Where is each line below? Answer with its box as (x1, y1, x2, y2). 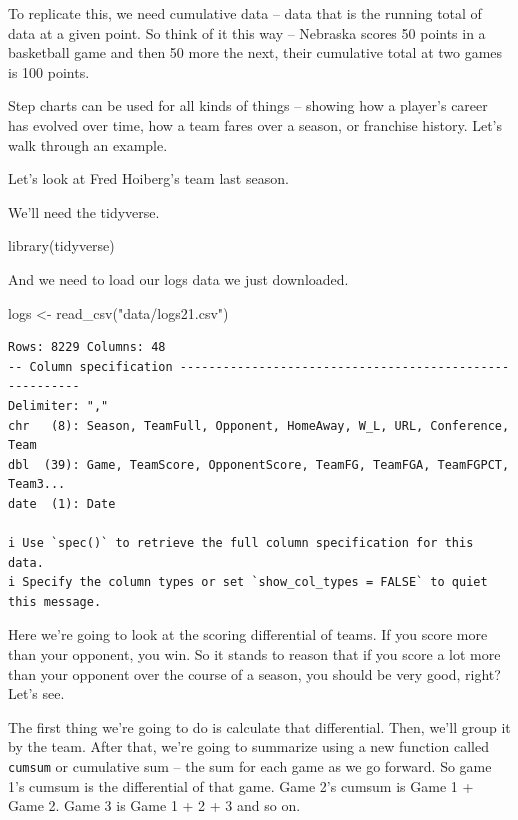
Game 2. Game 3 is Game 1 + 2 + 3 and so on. (8, 795, 301, 816)
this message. (8, 594, 102, 609)
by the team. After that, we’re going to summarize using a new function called (8, 736, 489, 757)
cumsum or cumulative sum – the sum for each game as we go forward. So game (8, 756, 492, 776)
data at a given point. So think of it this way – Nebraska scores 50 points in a (8, 22, 486, 43)
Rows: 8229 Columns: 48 (8, 340, 166, 355)
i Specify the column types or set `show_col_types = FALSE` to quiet (8, 575, 488, 590)
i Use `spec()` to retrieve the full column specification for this (8, 536, 474, 551)
